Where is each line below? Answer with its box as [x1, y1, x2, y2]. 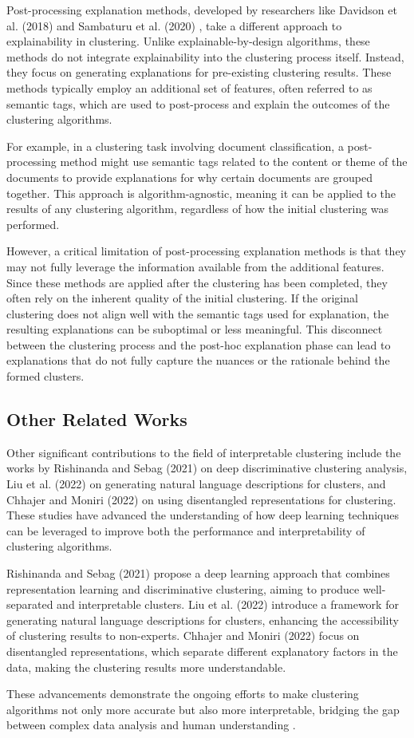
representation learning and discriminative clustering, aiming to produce [6, 580, 360, 597]
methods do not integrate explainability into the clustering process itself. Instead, [6, 48, 404, 65]
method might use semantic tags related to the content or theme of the [60, 153, 408, 170]
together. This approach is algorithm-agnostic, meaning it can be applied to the [6, 184, 396, 201]
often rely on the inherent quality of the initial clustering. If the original [6, 290, 358, 306]
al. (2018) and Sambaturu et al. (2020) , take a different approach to [6, 17, 342, 34]
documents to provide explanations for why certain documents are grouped [6, 168, 373, 185]
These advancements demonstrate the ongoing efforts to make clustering [6, 685, 359, 702]
